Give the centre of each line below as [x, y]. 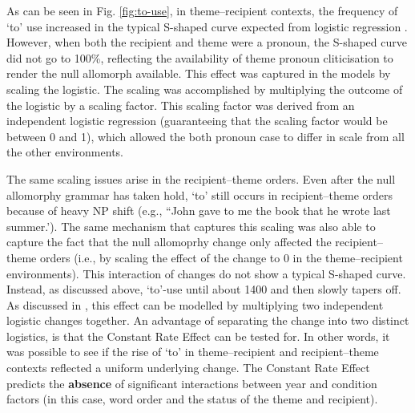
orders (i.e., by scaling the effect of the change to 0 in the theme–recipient [221, 257]
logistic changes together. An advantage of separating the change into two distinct [208, 320]
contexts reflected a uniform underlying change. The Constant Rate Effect [188, 368]
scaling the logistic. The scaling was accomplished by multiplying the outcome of [205, 89]
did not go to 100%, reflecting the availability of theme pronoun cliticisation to [200, 57]
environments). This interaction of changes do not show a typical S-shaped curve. [206, 273]
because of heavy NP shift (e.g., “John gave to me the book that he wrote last [199, 211]
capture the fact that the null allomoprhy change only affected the [169, 242]
